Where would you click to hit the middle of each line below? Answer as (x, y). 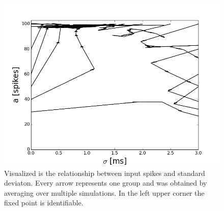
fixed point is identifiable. (44, 203)
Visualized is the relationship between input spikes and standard (105, 173)
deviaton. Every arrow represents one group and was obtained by (106, 183)
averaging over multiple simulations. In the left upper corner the (104, 192)
